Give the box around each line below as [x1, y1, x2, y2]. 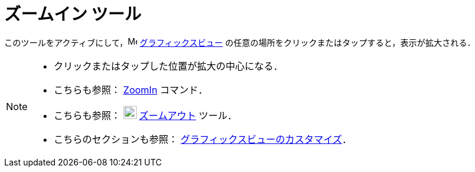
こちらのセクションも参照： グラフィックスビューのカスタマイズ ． [54, 133, 352, 145]
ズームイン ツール [4, 4, 141, 24]
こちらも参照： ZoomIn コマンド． [54, 83, 208, 96]
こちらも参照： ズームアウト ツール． [54, 109, 237, 121]
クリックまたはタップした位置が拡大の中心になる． [54, 60, 283, 72]
